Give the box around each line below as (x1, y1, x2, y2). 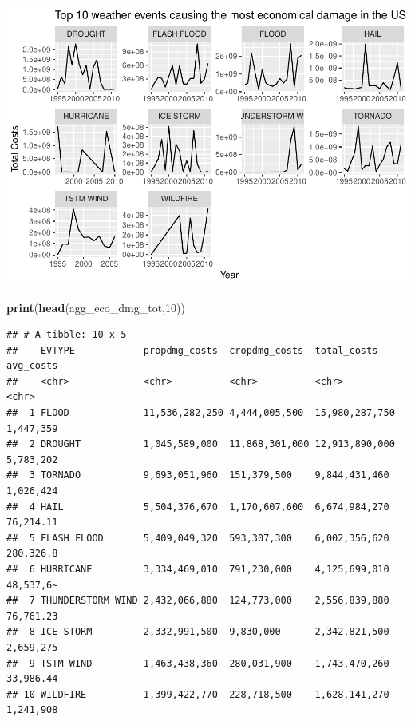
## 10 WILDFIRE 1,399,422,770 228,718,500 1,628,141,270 (6, 688, 389, 700)
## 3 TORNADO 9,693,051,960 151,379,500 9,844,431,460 (6, 469, 389, 481)
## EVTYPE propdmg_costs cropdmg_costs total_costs (6, 344, 378, 356)
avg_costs (6, 360, 58, 372)
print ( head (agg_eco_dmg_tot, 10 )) (6, 299, 185, 315)
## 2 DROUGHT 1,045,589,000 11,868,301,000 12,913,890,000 (6, 438, 395, 450)
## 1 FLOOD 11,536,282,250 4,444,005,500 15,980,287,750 (6, 407, 395, 419)
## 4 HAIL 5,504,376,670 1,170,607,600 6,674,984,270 (6, 501, 389, 513)
